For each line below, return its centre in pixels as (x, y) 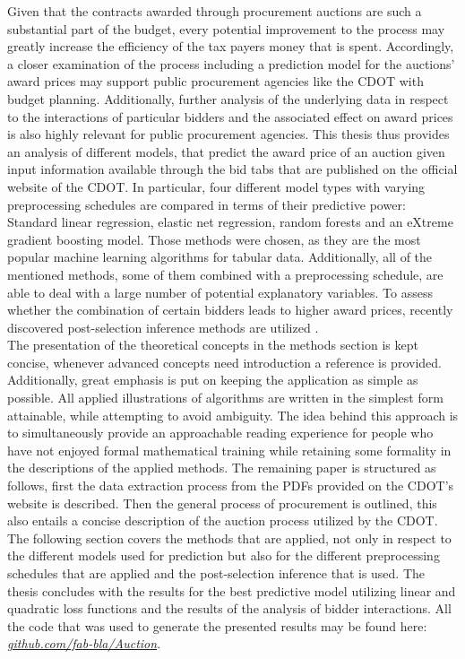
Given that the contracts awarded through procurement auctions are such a (215, 11)
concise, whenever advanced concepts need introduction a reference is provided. (224, 362)
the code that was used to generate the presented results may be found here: (217, 625)
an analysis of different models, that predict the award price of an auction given (226, 151)
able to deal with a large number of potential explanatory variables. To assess (220, 292)
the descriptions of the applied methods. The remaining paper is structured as (222, 468)
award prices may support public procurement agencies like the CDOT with (215, 81)
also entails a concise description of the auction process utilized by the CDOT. (223, 520)
